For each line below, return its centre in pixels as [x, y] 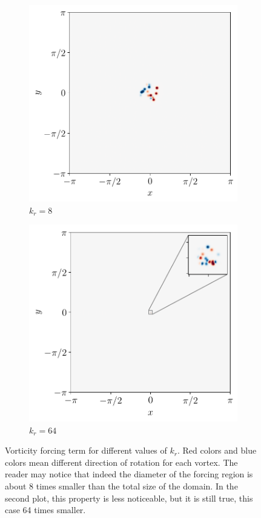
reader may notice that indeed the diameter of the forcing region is [129, 474]
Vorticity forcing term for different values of [86, 450]
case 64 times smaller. [45, 510]
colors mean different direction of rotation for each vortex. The [121, 462]
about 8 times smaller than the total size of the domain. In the [121, 486]
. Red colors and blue [217, 450]
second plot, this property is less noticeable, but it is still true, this [129, 498]
